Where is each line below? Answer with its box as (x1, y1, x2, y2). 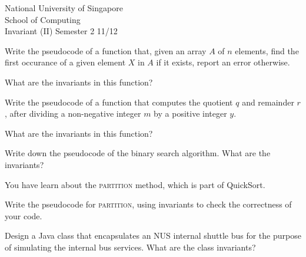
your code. (5, 209, 42, 222)
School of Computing (5, 13, 81, 25)
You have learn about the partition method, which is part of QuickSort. (5, 178, 265, 190)
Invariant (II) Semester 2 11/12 (5, 25, 118, 37)
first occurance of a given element (5, 56, 126, 68)
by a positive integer (154, 107, 227, 120)
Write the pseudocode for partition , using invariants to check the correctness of (5, 198, 292, 210)
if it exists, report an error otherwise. (156, 56, 290, 68)
